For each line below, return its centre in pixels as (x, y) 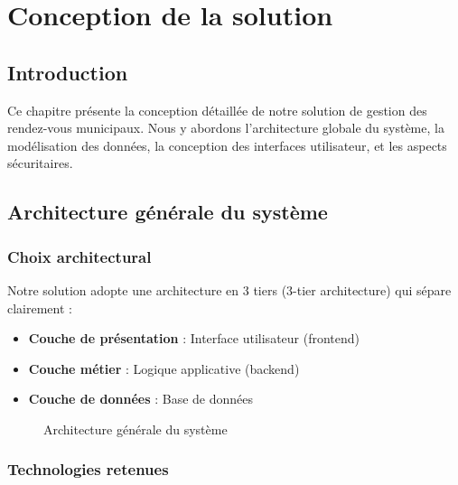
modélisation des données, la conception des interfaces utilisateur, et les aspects (227, 145)
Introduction (68, 72)
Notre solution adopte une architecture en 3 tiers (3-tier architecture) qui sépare (229, 289)
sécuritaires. (40, 163)
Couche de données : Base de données (140, 399)
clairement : (40, 308)
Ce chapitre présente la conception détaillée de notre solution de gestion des (217, 110)
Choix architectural (79, 256)
